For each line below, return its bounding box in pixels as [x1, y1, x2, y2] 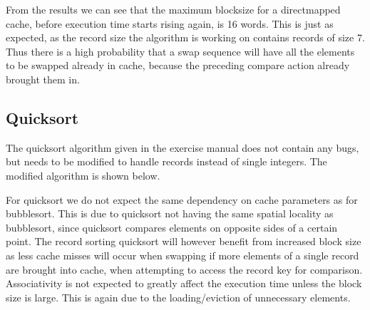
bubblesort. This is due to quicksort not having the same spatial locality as [6, 206, 334, 221]
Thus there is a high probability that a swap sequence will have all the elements [6, 43, 355, 58]
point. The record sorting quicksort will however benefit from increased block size [6, 234, 361, 249]
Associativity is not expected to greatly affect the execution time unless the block [6, 276, 362, 291]
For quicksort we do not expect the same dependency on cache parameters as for [6, 192, 358, 207]
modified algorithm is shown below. [6, 167, 160, 182]
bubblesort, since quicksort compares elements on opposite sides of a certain [6, 219, 338, 234]
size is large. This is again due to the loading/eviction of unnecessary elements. [6, 289, 351, 304]
